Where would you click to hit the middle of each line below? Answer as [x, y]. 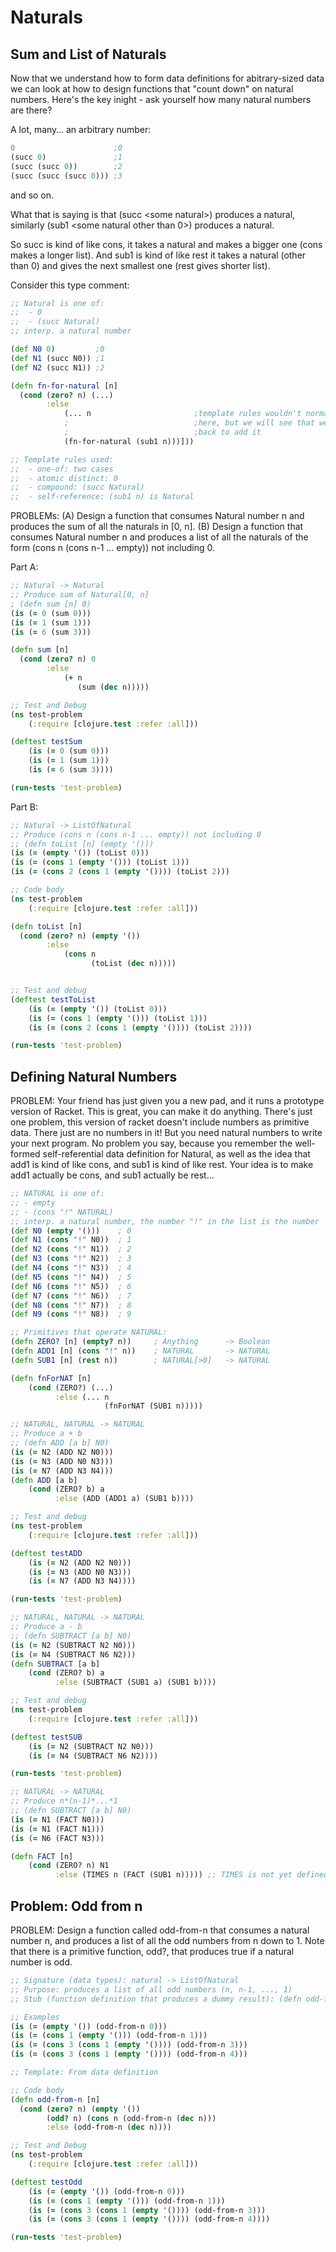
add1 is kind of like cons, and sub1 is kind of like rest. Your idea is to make [162, 1165]
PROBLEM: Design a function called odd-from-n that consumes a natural [160, 1930]
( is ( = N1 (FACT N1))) [57, 1829]
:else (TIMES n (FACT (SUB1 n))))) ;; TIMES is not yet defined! [193, 1875]
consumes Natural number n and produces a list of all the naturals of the [159, 537]
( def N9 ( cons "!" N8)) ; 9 [71, 1314]
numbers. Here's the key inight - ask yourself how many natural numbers [161, 99]
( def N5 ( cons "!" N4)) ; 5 [71, 1277]
